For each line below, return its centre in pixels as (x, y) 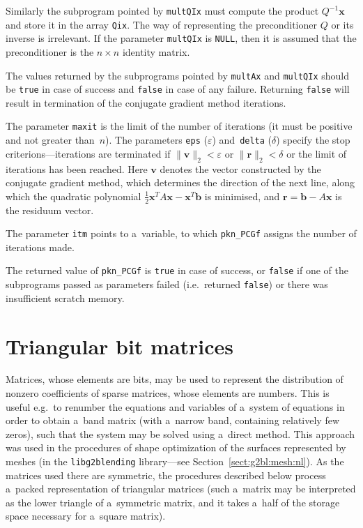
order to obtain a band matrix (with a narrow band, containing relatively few (173, 420)
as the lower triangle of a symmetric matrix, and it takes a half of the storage (173, 502)
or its (342, 24)
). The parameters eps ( (156, 140)
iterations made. (40, 247)
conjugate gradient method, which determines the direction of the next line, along (180, 182)
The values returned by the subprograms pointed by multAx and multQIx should (177, 75)
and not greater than (50, 140)
